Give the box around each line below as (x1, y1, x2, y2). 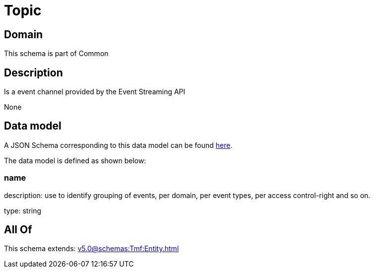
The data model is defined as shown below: (4, 156, 146, 165)
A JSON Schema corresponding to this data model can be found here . (4, 140, 233, 149)
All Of (4, 223, 32, 236)
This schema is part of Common (4, 49, 109, 58)
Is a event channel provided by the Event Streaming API (4, 87, 186, 96)
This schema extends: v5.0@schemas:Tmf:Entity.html (4, 244, 179, 253)
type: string (4, 206, 42, 215)
